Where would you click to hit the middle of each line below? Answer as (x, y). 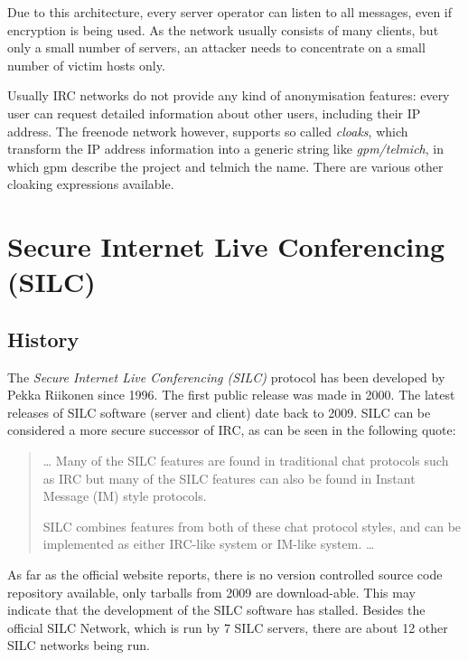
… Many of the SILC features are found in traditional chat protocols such (246, 461)
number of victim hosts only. (86, 65)
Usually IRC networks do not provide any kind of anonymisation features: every (229, 95)
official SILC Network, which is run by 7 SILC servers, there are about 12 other (228, 627)
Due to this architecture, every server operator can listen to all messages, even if (230, 12)
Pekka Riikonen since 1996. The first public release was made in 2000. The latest (231, 395)
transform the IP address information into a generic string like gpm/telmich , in (225, 149)
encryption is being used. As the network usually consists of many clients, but (223, 29)
